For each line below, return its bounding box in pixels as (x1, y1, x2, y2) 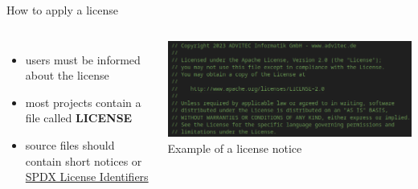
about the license (25, 67, 109, 84)
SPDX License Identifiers (25, 168, 149, 185)
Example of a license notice (167, 139, 302, 156)
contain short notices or (25, 152, 142, 169)
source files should (25, 136, 115, 153)
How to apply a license (6, 2, 118, 18)
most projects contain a (25, 93, 141, 110)
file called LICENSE (25, 109, 133, 126)
